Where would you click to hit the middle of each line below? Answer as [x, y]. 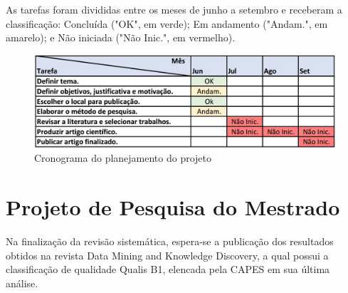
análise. [22, 283]
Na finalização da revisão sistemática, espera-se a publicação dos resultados [170, 241]
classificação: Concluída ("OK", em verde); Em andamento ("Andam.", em [167, 23]
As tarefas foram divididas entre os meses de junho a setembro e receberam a [174, 9]
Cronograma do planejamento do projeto [123, 158]
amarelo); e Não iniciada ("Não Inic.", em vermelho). [121, 37]
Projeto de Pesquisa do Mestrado [173, 207]
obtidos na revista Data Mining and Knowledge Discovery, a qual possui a [167, 255]
